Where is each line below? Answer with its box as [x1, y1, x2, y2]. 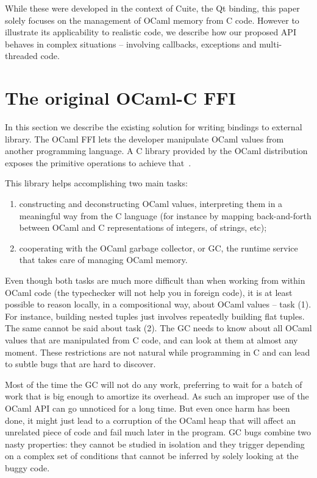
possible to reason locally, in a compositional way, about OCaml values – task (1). [5, 298, 312, 311]
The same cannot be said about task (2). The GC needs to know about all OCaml [5, 322, 312, 334]
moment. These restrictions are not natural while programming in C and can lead [5, 345, 310, 358]
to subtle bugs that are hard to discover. [5, 357, 156, 370]
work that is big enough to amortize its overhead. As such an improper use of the [5, 390, 309, 402]
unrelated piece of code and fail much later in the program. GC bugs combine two [5, 426, 311, 438]
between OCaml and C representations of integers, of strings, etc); [19, 221, 267, 234]
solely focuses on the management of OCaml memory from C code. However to [5, 13, 299, 26]
